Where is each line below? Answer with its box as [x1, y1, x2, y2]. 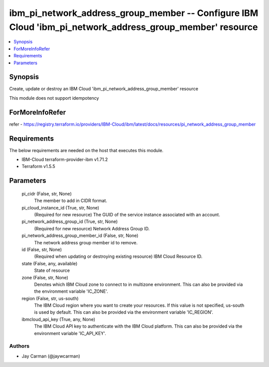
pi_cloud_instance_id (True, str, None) [21, 204, 100, 210]
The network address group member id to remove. [34, 239, 138, 245]
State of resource [34, 267, 70, 274]
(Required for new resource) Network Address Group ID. [34, 225, 150, 231]
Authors [9, 343, 30, 350]
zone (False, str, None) [21, 274, 68, 280]
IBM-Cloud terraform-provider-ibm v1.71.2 [21, 157, 108, 163]
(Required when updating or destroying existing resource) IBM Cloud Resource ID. [34, 253, 203, 259]
